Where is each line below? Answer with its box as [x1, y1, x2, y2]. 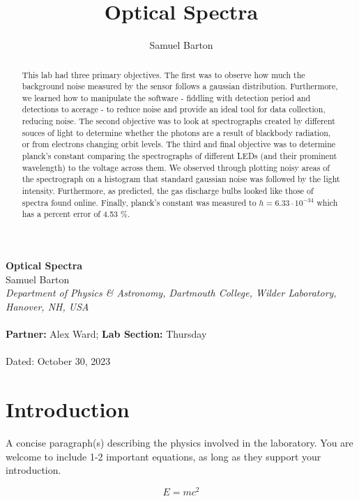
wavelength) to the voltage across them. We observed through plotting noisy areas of [22, 161, 330, 173]
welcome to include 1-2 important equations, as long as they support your [6, 449, 321, 463]
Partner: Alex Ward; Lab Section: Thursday [6, 327, 207, 341]
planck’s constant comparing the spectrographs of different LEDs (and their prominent [22, 150, 337, 162]
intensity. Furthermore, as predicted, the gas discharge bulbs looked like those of [22, 185, 314, 197]
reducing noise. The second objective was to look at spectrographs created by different [22, 115, 335, 127]
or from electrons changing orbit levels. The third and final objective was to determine [22, 138, 336, 150]
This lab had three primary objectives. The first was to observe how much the [22, 68, 305, 80]
